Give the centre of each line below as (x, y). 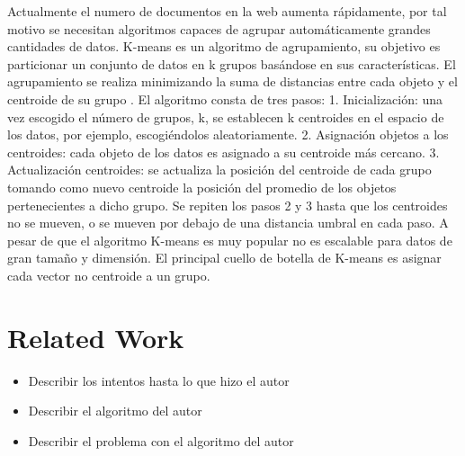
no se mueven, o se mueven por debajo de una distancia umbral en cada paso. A (228, 223)
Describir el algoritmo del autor (115, 411)
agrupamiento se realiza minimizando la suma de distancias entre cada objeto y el (232, 81)
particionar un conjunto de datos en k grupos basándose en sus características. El (232, 63)
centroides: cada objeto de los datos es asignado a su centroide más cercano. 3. (224, 152)
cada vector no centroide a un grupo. (109, 275)
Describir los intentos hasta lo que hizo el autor (159, 380)
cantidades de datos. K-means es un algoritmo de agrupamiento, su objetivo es (224, 46)
